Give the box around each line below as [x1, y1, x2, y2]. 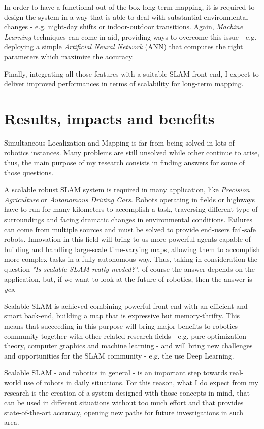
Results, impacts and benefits [4, 108, 215, 128]
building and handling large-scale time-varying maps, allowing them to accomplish [4, 243, 260, 254]
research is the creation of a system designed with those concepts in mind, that [4, 387, 250, 398]
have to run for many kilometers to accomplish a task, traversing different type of [4, 204, 258, 214]
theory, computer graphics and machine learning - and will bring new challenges [4, 340, 253, 351]
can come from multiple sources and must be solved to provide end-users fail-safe [4, 224, 256, 234]
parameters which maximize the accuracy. [4, 51, 134, 61]
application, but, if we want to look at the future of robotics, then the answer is [4, 273, 252, 284]
